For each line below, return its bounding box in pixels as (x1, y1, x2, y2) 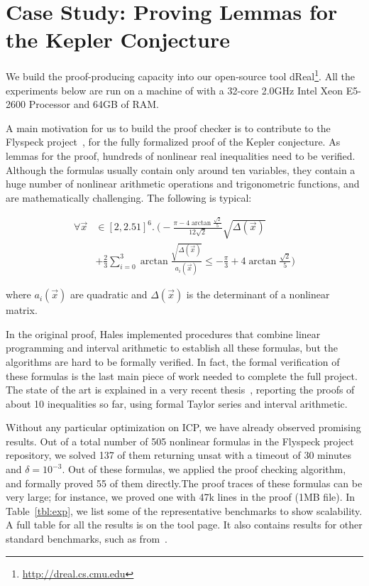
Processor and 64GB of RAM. (28, 97, 159, 112)
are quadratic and (70, 287, 148, 302)
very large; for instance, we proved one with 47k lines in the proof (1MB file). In (6, 489, 356, 504)
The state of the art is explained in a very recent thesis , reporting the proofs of (6, 382, 355, 397)
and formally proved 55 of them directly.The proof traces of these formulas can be (6, 475, 363, 490)
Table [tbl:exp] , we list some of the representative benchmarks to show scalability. (6, 503, 363, 518)
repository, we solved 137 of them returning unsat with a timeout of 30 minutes (6, 447, 351, 462)
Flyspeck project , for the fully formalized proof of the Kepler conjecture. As (6, 134, 341, 149)
